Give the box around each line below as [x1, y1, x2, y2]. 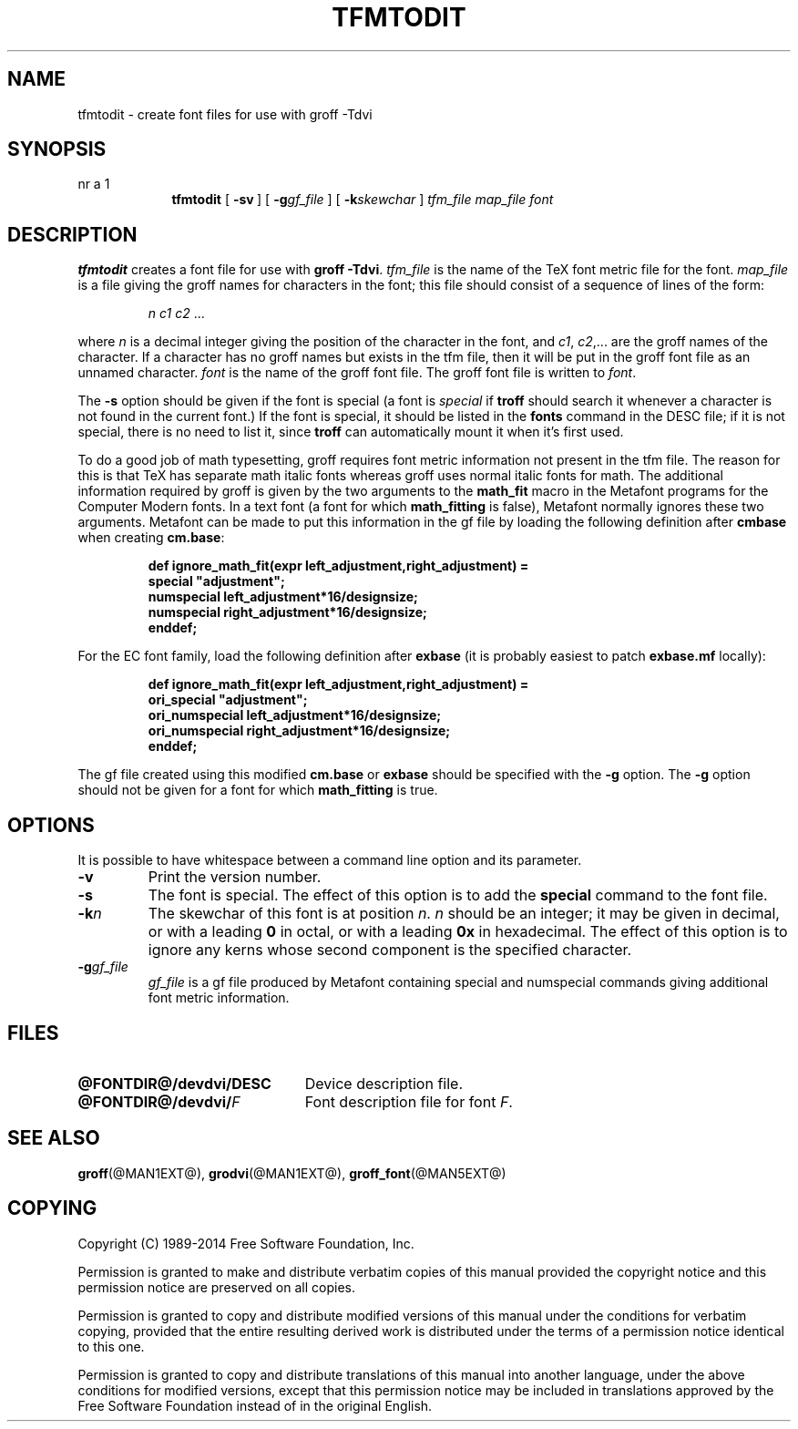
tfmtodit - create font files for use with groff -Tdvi [77, 106, 373, 122]
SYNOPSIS [7, 138, 107, 161]
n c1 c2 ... [148, 305, 205, 322]
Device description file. [304, 1074, 463, 1093]
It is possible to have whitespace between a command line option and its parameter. [77, 852, 582, 869]
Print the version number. [148, 868, 322, 887]
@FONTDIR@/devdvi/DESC [77, 1074, 271, 1093]
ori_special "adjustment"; [148, 692, 308, 708]
